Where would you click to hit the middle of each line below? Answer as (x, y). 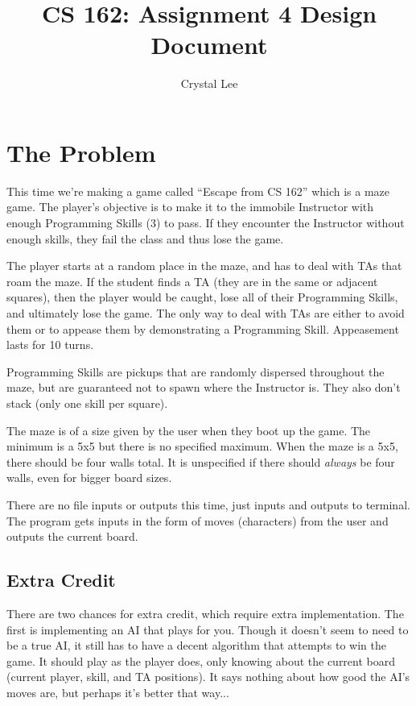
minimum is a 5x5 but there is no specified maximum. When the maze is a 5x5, (202, 446)
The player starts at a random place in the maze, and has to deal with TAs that (204, 266)
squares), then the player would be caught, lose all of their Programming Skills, (202, 297)
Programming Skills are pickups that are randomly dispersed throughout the (196, 371)
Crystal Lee (209, 83)
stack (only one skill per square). (87, 403)
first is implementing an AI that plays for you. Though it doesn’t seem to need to (208, 629)
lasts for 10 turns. (50, 345)
